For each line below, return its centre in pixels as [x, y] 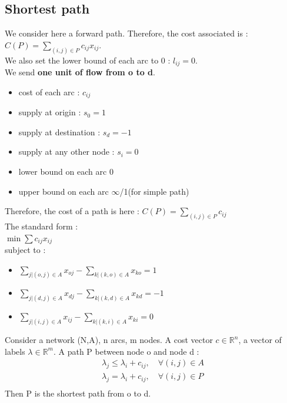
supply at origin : [50, 112]
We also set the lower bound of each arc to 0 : [88, 60]
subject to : [25, 250]
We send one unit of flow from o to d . [80, 72]
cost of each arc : [49, 91]
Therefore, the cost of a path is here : [72, 211]
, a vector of [260, 340]
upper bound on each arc [64, 191]
